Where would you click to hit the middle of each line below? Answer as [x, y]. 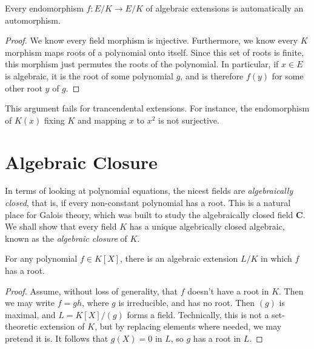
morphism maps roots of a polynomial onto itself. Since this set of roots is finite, [155, 52]
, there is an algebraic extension [179, 258]
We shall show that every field [61, 226]
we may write [30, 303]
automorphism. [33, 20]
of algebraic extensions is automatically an [225, 8]
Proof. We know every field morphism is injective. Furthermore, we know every [152, 40]
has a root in [217, 338]
